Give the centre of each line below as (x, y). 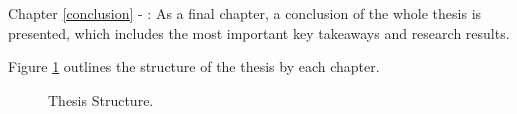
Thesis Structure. (101, 99)
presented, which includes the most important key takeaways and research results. (259, 32)
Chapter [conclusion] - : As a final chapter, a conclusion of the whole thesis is (245, 13)
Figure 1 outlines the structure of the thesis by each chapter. (194, 66)
